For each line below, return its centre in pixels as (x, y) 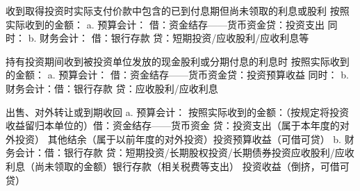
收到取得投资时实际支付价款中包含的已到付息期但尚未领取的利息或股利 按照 (178, 10)
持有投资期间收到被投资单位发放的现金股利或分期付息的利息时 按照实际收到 (178, 61)
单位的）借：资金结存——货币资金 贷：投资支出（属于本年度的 (197, 125)
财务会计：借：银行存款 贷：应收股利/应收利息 (112, 88)
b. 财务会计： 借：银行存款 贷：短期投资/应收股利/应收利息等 (169, 38)
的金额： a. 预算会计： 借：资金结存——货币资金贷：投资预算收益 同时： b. (177, 75)
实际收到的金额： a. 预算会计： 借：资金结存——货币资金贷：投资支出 (165, 24)
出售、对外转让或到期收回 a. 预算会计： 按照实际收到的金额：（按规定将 (167, 111)
